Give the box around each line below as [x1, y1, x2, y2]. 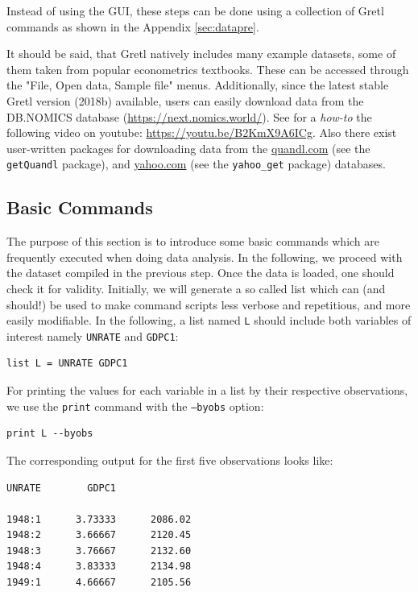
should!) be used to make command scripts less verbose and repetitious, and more [6, 296, 411, 313]
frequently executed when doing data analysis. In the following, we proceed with [6, 248, 403, 265]
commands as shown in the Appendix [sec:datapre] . [6, 18, 259, 35]
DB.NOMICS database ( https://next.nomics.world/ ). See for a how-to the [6, 108, 372, 125]
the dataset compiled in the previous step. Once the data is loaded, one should [6, 264, 395, 281]
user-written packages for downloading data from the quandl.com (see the [6, 139, 370, 156]
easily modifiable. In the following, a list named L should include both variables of [6, 312, 412, 329]
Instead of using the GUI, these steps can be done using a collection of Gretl [6, 2, 384, 19]
